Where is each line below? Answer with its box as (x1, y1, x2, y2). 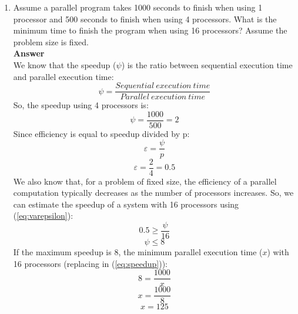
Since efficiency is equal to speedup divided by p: (13, 127, 190, 139)
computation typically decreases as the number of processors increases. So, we (13, 186, 294, 199)
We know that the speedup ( (13, 58, 116, 71)
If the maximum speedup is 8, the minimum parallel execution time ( (13, 246, 263, 258)
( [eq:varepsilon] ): (13, 209, 73, 222)
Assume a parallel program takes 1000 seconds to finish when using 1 (13, 1, 263, 13)
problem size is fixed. (13, 35, 89, 48)
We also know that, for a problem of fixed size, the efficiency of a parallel (13, 175, 277, 187)
